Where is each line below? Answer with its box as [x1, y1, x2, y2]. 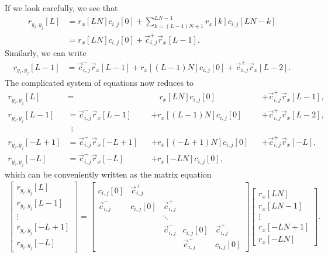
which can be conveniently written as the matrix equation [5, 168, 212, 180]
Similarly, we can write [5, 47, 87, 59]
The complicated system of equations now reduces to [5, 76, 194, 88]
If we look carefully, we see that [5, 2, 118, 13]
